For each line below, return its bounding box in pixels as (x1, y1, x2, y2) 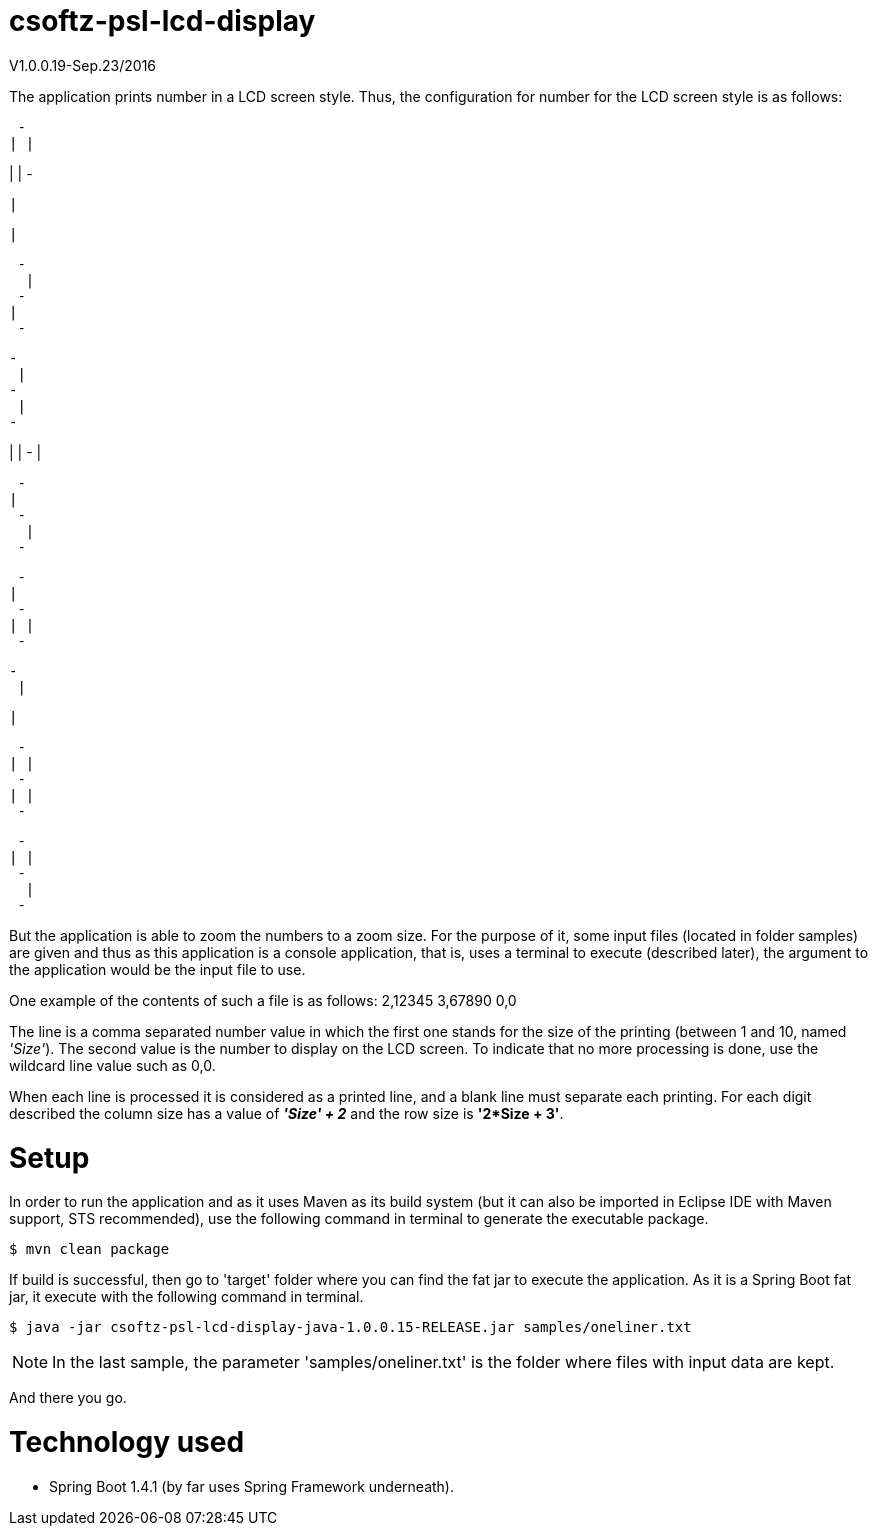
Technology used (9, 1425, 245, 1459)
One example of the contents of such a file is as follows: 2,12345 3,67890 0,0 (9, 991, 517, 1009)
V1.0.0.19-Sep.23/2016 (9, 56, 157, 74)
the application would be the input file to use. (9, 960, 306, 978)
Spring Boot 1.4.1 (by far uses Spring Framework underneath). (49, 1477, 454, 1495)
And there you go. (9, 1389, 127, 1407)
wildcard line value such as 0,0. (9, 1056, 216, 1074)
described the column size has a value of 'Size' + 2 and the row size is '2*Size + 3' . (9, 1104, 564, 1122)
